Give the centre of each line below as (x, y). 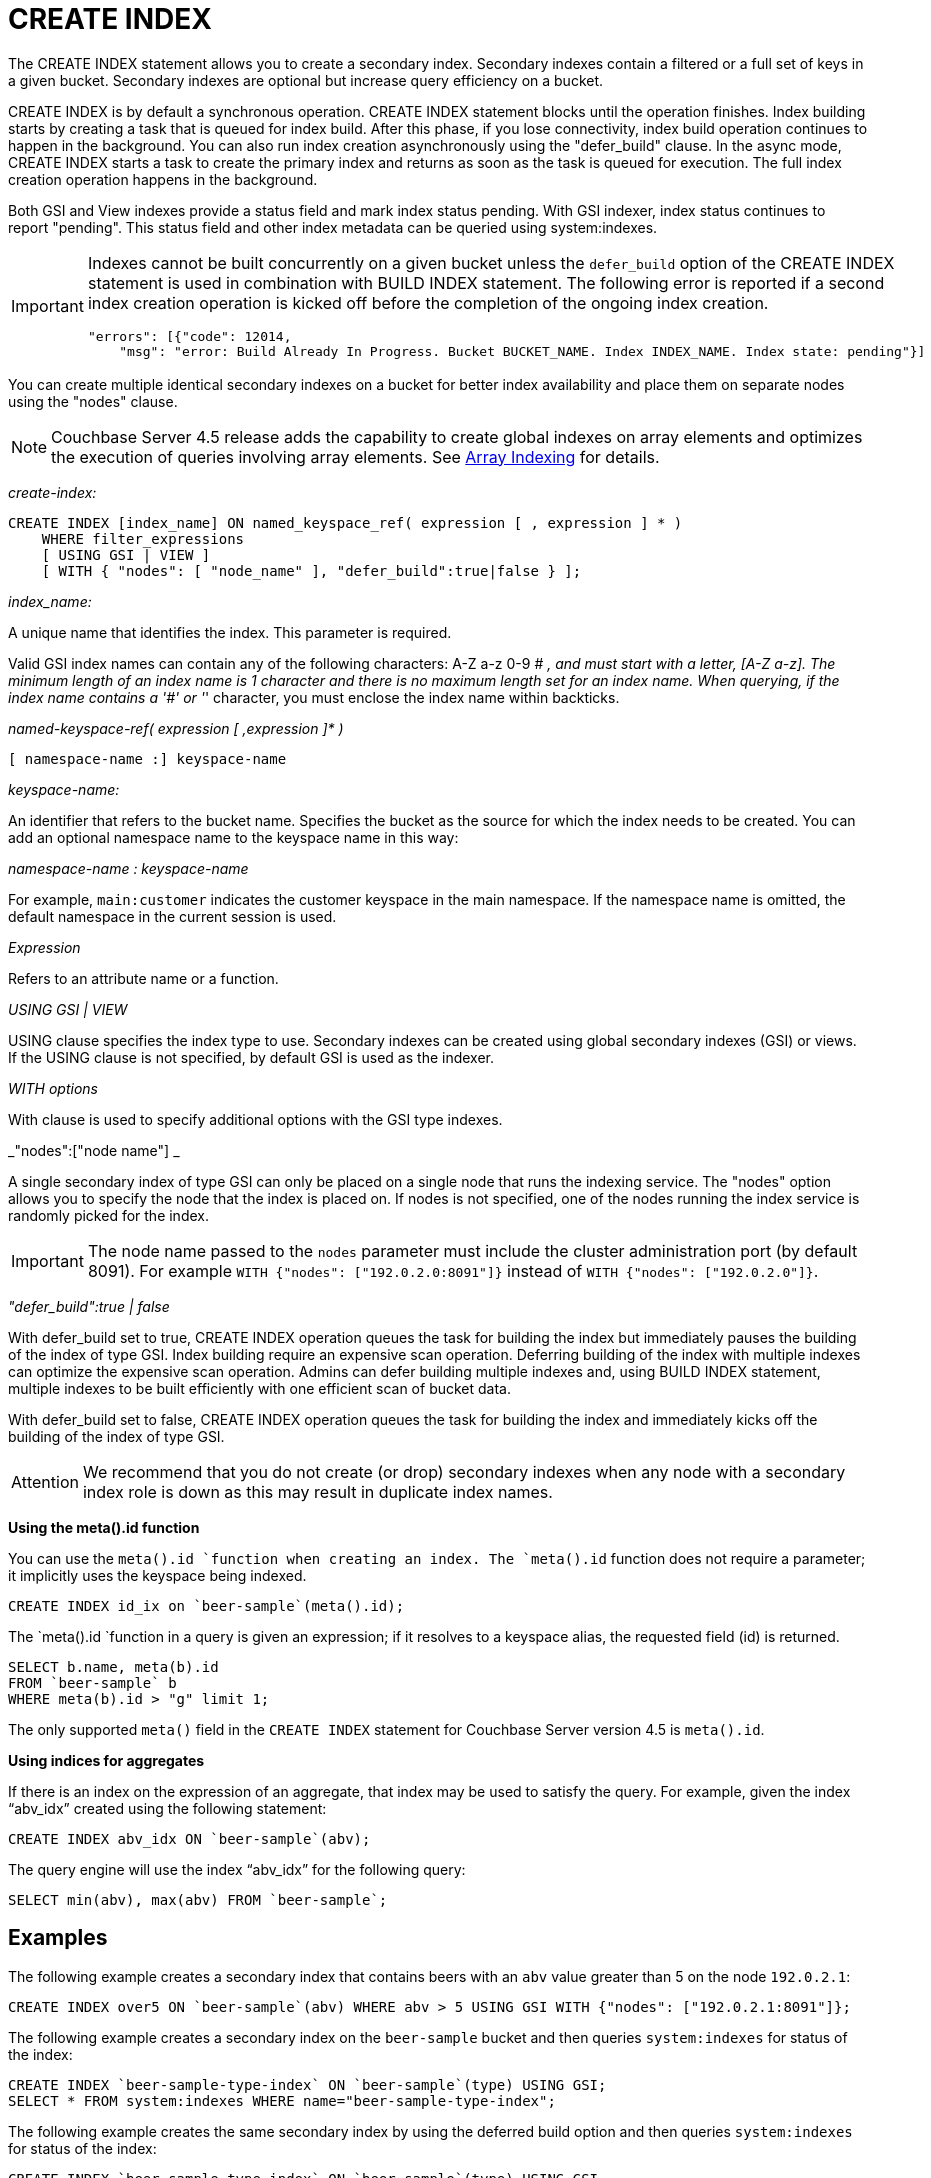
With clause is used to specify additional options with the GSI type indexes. (255, 1119)
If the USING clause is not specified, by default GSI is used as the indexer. (251, 1057)
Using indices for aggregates (106, 1760)
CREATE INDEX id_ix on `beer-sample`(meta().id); (206, 1605)
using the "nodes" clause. (93, 401)
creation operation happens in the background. (163, 179)
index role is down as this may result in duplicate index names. (317, 1491)
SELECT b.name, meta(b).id (113, 1666)
